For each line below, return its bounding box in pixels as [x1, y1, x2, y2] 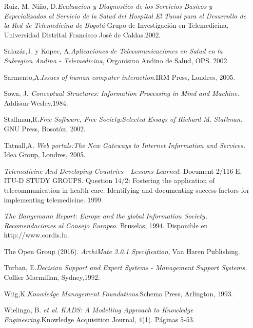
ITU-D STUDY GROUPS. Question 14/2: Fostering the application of [4, 175, 215, 185]
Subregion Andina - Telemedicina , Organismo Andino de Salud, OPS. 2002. [4, 55, 229, 65]
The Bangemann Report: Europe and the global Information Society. [4, 211, 207, 221]
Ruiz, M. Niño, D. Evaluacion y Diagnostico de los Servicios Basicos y [4, 1, 213, 11]
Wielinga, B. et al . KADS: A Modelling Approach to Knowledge [4, 305, 194, 315]
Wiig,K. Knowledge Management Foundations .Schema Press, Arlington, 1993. [4, 288, 233, 298]
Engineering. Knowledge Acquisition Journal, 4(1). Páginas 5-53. [4, 314, 195, 324]
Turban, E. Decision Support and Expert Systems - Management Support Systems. [4, 262, 247, 273]
